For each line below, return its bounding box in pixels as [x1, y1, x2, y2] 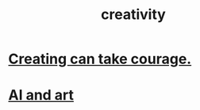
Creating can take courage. [8, 50, 192, 68]
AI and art [8, 86, 74, 104]
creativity [100, 6, 167, 24]
